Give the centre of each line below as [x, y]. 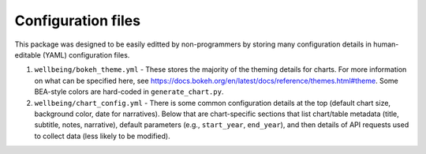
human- [386, 44]
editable [28, 54]
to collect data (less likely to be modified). [102, 136]
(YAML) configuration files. [86, 54]
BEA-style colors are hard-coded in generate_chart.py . [129, 92]
